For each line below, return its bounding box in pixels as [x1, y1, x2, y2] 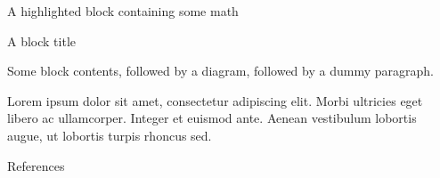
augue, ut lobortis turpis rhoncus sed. [7, 125, 212, 144]
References [7, 156, 65, 174]
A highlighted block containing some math [7, 2, 239, 20]
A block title [7, 31, 76, 50]
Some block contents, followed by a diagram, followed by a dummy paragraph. [7, 61, 434, 80]
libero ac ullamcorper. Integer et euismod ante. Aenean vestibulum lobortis [7, 109, 417, 127]
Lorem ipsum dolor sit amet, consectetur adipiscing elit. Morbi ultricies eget [7, 91, 423, 109]
